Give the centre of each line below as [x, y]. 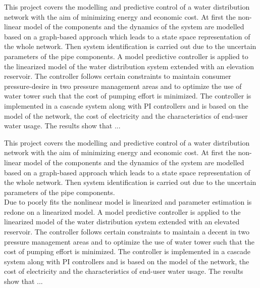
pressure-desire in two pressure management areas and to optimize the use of [123, 86]
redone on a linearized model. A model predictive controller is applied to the [122, 211]
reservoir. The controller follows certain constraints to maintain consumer [118, 76]
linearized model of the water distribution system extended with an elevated [122, 222]
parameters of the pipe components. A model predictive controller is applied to [126, 56]
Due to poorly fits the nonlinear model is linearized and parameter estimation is [128, 202]
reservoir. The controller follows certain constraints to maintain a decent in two [127, 232]
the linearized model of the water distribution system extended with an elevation [129, 66]
